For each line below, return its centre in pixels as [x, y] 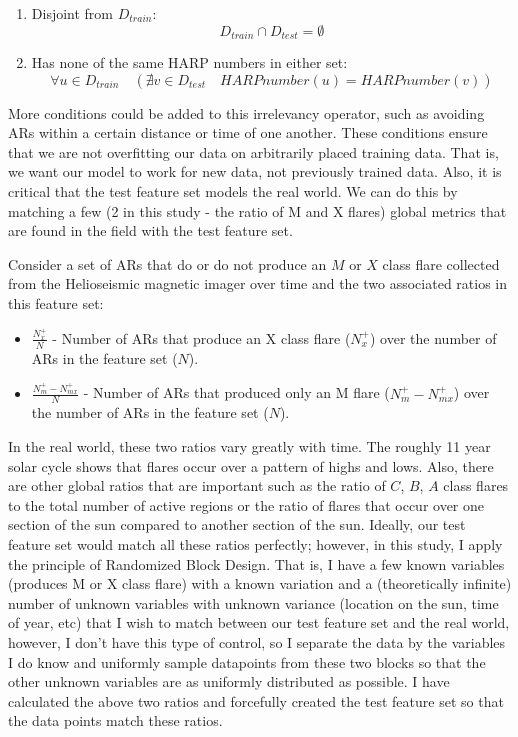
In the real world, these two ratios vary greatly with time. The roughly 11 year [249, 445]
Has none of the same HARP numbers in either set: [189, 62]
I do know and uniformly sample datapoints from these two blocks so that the [247, 661]
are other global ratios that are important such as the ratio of [197, 485]
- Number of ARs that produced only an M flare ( [236, 392]
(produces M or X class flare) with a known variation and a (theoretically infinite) [260, 583]
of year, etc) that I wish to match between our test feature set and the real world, [259, 622]
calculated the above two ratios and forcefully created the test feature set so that [256, 700]
